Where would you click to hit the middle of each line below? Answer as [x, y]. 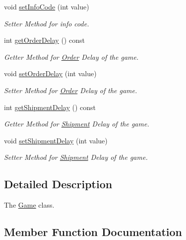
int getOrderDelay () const [44, 40]
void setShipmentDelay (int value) [56, 140]
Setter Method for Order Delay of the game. [71, 90]
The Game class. [29, 205]
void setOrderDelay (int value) [50, 73]
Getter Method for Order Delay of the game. [71, 57]
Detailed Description [58, 184]
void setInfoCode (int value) [47, 6]
